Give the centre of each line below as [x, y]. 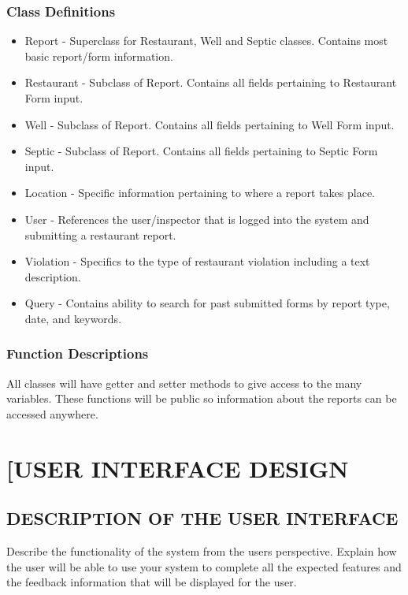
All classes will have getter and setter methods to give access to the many [184, 383]
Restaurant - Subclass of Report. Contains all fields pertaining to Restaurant [211, 82]
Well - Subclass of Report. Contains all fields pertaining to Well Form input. [210, 124]
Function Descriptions [78, 353]
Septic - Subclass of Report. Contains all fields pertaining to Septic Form [201, 151]
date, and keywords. [73, 318]
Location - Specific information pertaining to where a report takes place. [200, 193]
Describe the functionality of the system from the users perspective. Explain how [202, 551]
